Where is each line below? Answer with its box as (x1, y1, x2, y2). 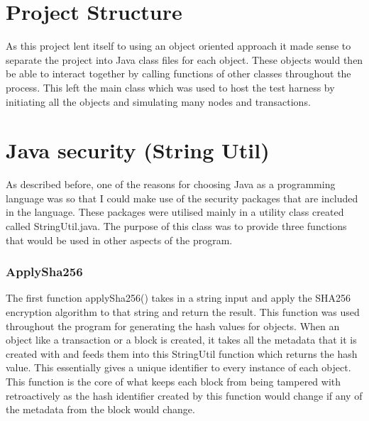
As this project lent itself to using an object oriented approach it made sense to (6, 38, 351, 53)
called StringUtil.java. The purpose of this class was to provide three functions (6, 219, 347, 233)
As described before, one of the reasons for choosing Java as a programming (6, 177, 336, 192)
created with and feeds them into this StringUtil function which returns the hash (6, 346, 358, 361)
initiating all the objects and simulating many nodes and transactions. (6, 94, 311, 109)
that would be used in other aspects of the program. (6, 232, 233, 247)
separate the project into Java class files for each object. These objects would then (6, 52, 363, 67)
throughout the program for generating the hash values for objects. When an (6, 318, 340, 333)
